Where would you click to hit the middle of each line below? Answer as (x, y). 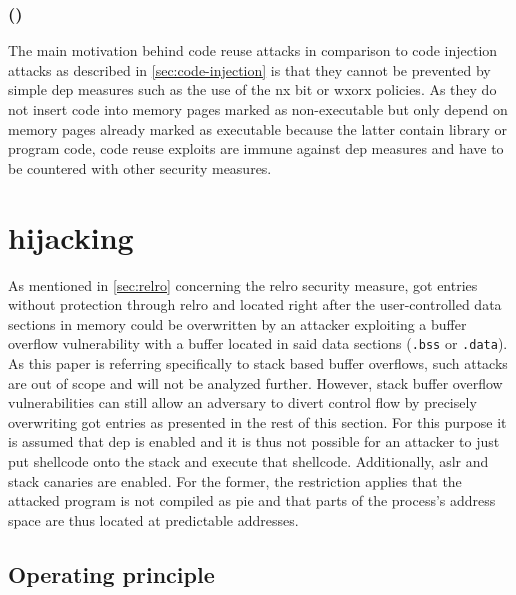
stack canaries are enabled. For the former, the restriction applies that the (235, 480)
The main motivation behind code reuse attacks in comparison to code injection (253, 50)
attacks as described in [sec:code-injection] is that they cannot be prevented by (249, 69)
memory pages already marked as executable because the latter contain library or (258, 128)
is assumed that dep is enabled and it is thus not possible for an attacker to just (254, 441)
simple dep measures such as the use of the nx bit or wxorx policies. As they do (252, 89)
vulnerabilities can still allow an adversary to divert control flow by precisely (242, 402)
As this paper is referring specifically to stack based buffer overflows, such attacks (258, 362)
